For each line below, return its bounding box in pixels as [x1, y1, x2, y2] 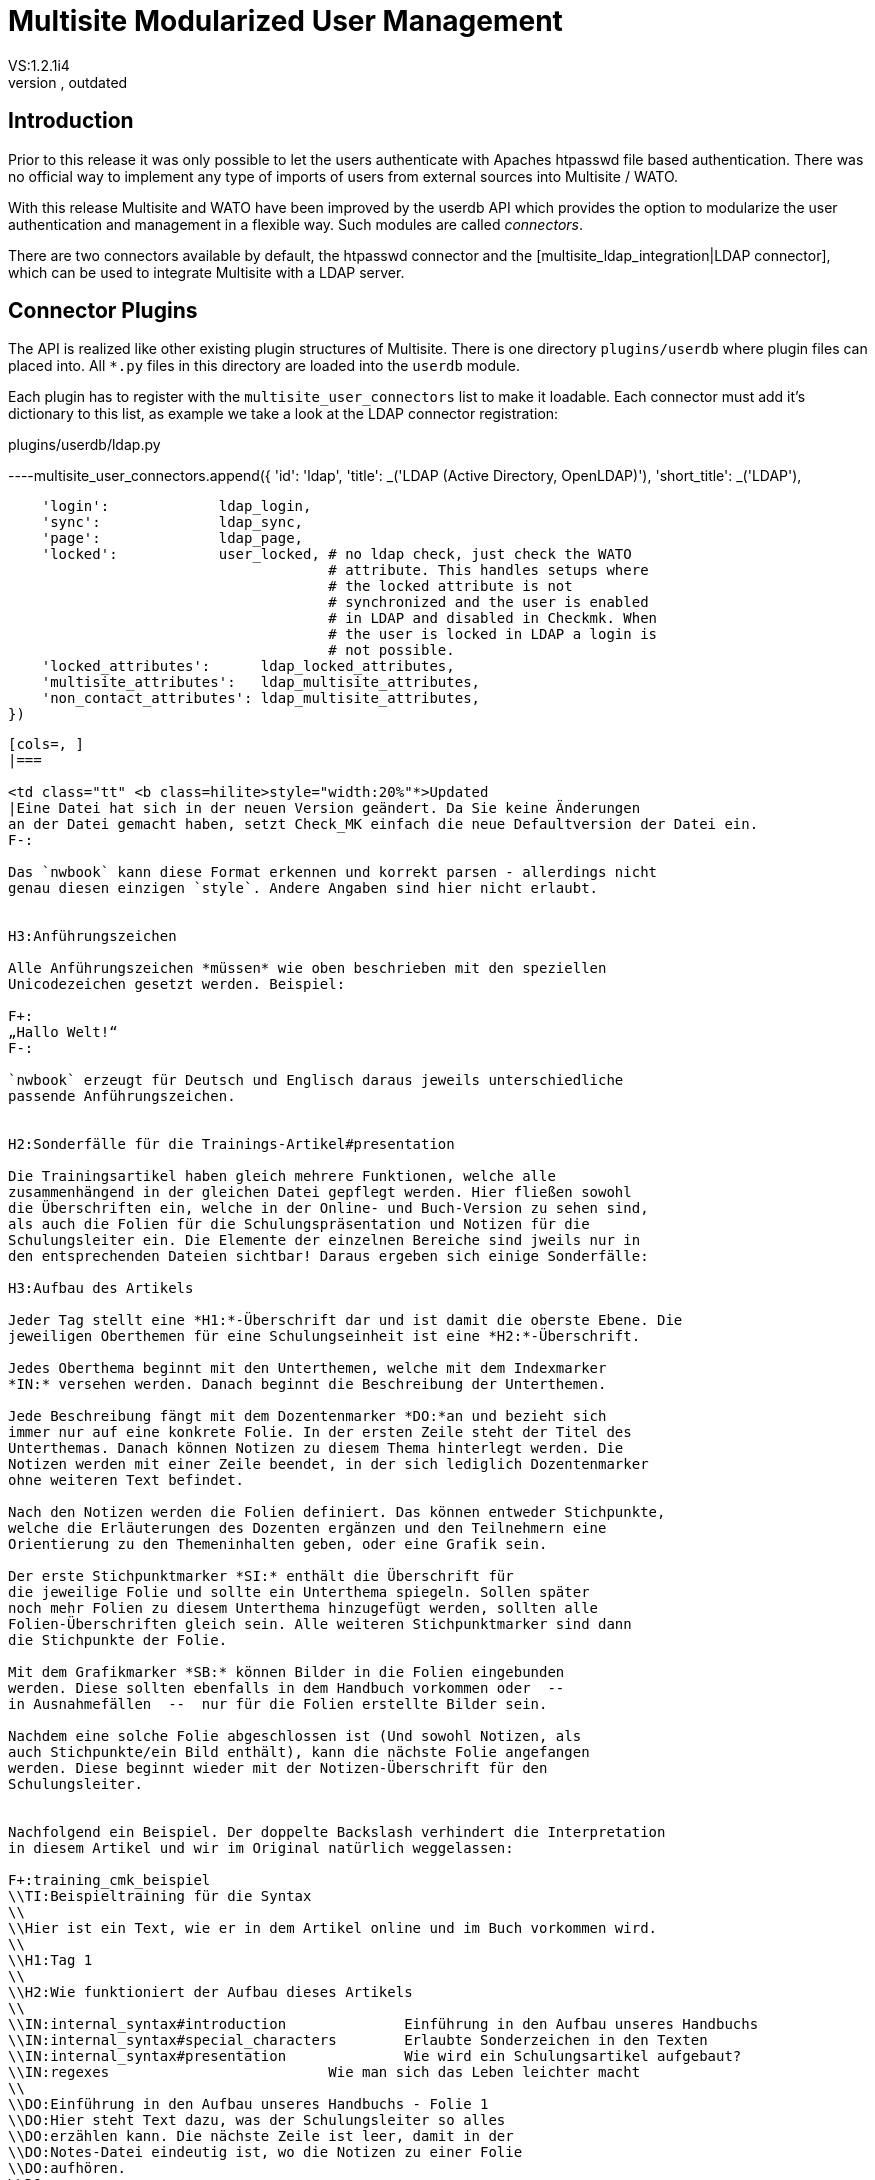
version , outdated [8, 73, 128, 91]
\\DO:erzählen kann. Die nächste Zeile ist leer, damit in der [8, 2128, 514, 2145]
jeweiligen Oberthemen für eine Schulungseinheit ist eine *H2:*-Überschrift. [8, 1328, 641, 1345]
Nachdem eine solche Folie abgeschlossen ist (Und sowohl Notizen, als [8, 1728, 582, 1745]
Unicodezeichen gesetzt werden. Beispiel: [8, 976, 346, 993]
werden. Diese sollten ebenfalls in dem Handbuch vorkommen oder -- [8, 1680, 565, 1697]
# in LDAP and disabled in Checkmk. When [328, 610, 658, 627]
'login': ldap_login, [41, 498, 312, 515]
